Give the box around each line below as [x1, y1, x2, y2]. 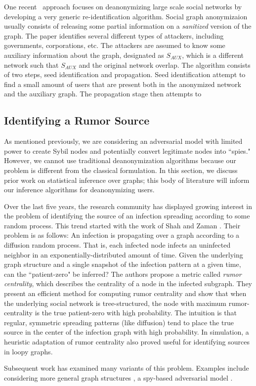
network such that [4, 59, 59, 70]
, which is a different [182, 49, 244, 60]
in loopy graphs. [4, 346, 53, 356]
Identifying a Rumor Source [4, 113, 150, 128]
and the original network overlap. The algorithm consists [79, 59, 251, 70]
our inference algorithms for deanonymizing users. [4, 184, 155, 195]
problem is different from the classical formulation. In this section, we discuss [4, 165, 238, 175]
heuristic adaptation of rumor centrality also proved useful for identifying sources [4, 337, 250, 347]
